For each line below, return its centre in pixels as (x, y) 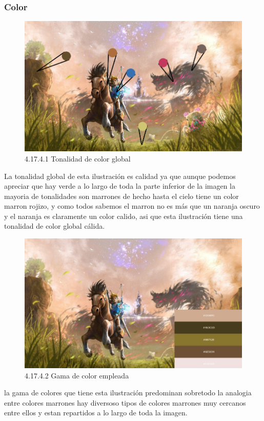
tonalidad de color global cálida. (55, 226)
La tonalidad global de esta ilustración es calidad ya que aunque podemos (120, 176)
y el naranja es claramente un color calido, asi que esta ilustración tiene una (124, 216)
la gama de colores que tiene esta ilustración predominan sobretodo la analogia (128, 393)
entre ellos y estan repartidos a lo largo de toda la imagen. (96, 413)
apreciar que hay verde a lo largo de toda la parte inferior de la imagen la (120, 186)
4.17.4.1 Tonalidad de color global (78, 158)
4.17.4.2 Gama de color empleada (77, 375)
